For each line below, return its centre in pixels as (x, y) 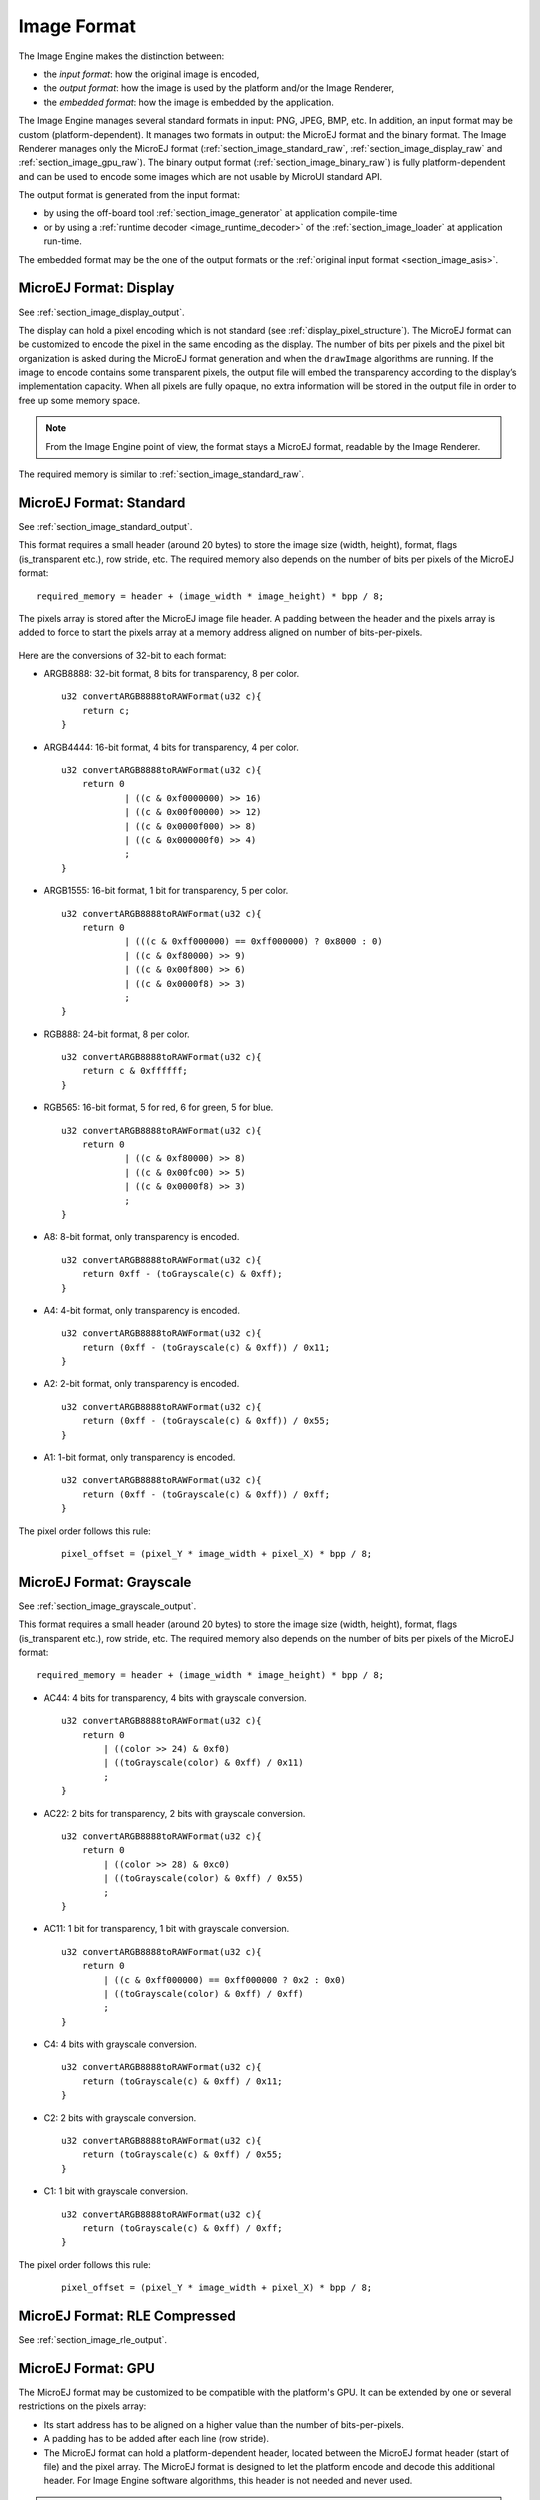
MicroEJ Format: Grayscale (105, 1581)
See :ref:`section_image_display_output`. (101, 312)
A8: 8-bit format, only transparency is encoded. (141, 1237)
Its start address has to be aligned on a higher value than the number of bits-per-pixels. (223, 2424)
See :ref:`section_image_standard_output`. (105, 526)
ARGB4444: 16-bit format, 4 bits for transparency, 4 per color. (171, 747)
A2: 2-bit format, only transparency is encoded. (141, 1384)
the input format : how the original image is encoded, (151, 74)
